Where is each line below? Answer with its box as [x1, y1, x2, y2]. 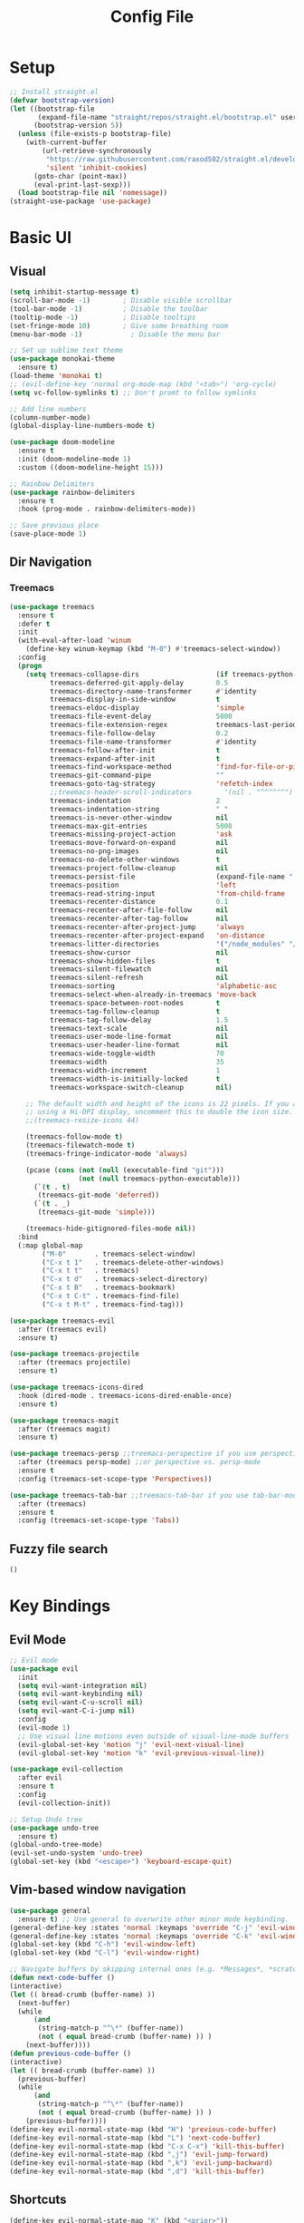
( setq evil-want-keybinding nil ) [17, 1689, 144, 1699]
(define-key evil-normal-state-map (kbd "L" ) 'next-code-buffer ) [9, 2133, 261, 2142]
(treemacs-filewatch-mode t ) [25, 1141, 136, 1150]
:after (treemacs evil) [17, 1325, 107, 1334]
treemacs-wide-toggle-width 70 [49, 1049, 224, 1058]
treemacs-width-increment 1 [49, 1065, 221, 1075]
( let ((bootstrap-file [9, 104, 95, 113]
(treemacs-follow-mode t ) [25, 1132, 124, 1141]
